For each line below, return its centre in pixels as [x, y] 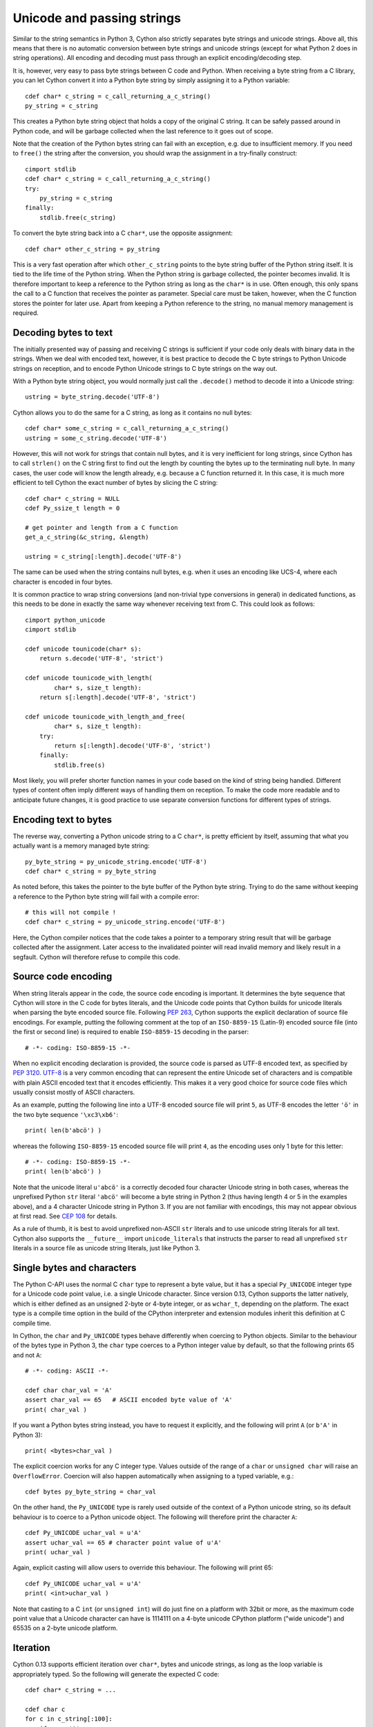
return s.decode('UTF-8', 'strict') [101, 659]
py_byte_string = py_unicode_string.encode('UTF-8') [116, 861]
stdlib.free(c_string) [78, 217]
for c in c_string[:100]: [69, 1719]
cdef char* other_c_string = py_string [93, 249]
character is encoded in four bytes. [63, 582]
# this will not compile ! [71, 913]
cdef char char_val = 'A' [69, 1390]
